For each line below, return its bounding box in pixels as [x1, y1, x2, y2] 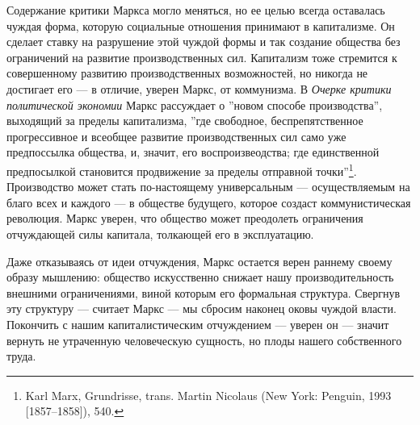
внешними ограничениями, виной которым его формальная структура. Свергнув [6, 284, 401, 301]
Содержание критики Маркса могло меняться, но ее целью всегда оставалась [6, 2, 385, 18]
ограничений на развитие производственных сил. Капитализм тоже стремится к [6, 48, 397, 65]
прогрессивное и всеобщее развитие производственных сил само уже [6, 127, 346, 144]
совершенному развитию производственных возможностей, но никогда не [6, 65, 368, 81]
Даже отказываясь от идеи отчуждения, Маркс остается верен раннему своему [6, 252, 393, 269]
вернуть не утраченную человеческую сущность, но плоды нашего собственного [6, 331, 402, 348]
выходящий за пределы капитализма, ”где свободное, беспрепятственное [6, 112, 363, 129]
